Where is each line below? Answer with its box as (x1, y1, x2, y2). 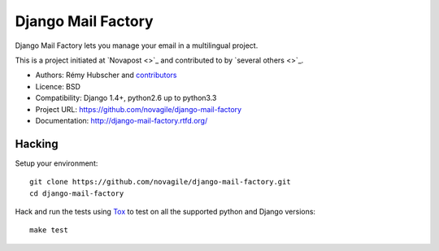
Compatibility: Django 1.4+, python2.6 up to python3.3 (35, 93, 217, 103)
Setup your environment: (15, 158, 98, 168)
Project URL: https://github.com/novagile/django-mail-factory (35, 104, 242, 114)
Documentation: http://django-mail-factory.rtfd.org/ (35, 115, 208, 125)
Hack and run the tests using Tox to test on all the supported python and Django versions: (15, 206, 316, 216)
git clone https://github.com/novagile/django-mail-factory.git (29, 177, 292, 187)
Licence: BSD (35, 81, 81, 91)
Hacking (15, 136, 59, 150)
